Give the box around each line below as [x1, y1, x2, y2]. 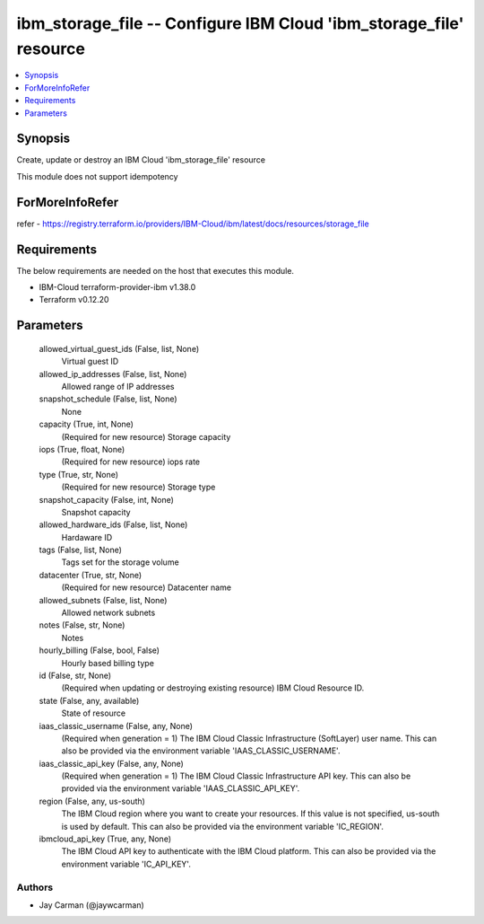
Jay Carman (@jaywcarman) [39, 899, 145, 911]
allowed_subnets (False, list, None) [39, 594, 168, 605]
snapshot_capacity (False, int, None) [39, 494, 175, 505]
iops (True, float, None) [39, 444, 125, 454]
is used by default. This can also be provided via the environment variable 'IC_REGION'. [61, 821, 385, 832]
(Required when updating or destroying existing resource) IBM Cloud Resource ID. [61, 682, 365, 693]
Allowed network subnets [61, 607, 156, 619]
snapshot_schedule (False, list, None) [39, 393, 178, 404]
